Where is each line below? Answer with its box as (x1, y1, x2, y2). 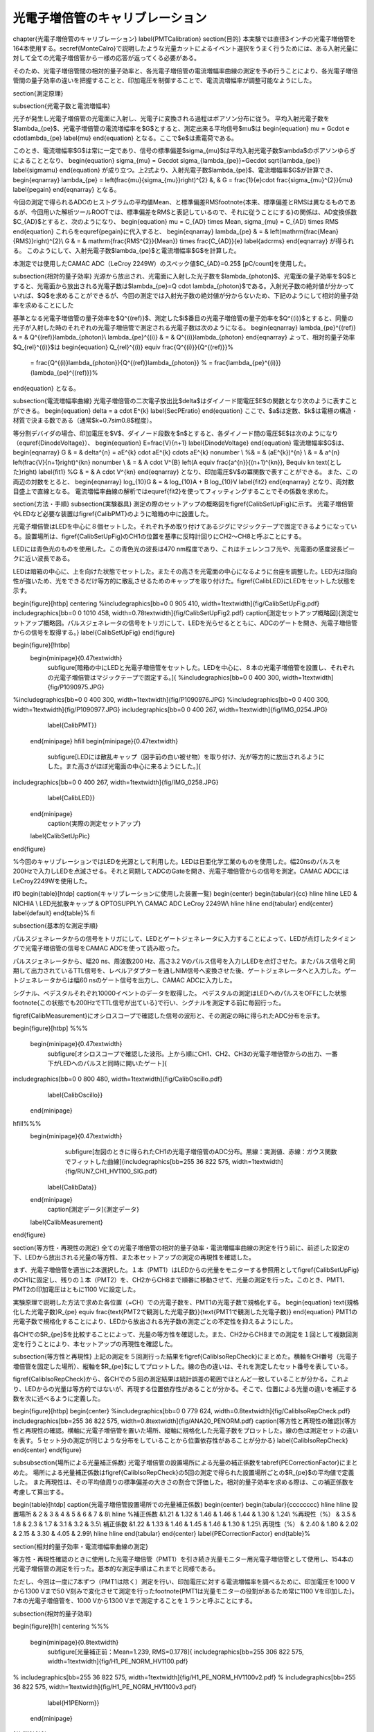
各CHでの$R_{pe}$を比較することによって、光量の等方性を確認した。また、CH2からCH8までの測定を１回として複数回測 (12, 1330, 358, 1338)
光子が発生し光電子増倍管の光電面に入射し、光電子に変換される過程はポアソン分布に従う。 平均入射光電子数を (12, 114, 330, 123)
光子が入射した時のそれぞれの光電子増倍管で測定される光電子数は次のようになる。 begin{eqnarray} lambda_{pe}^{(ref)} (12, 324, 357, 332)
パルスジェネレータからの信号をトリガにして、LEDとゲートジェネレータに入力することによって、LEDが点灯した (12, 934, 332, 942)
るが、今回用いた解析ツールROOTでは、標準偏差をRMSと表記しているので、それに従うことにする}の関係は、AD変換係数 (12, 208, 357, 216)
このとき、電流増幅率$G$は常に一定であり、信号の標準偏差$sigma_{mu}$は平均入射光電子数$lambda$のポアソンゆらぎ (12, 146, 356, 155)
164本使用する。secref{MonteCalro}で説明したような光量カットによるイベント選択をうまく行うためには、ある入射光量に (12, 44, 359, 52)
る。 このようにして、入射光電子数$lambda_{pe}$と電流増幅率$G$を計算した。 (12, 247, 240, 255)
